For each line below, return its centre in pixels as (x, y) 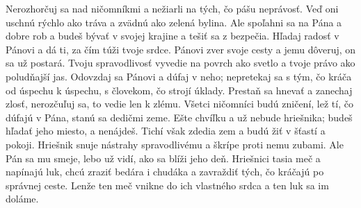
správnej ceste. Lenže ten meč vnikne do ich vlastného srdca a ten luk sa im (167, 185)
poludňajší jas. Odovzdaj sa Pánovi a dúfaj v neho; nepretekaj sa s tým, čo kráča (179, 76)
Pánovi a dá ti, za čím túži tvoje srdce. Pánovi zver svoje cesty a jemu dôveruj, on (181, 49)
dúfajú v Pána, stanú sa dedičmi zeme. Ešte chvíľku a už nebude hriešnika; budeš (179, 117)
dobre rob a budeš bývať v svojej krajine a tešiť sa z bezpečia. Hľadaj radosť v (173, 36)
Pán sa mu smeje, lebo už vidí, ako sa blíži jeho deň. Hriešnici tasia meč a (163, 158)
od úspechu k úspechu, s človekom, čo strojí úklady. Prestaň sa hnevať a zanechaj (179, 90)
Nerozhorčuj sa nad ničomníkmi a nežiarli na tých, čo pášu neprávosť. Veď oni (172, 8)
